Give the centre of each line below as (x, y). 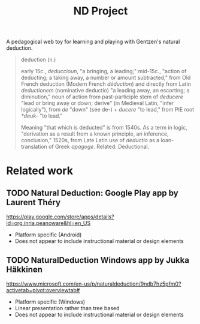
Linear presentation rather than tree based (67, 308)
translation (34, 147)
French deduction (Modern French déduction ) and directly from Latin (106, 84)
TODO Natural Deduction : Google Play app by (92, 193)
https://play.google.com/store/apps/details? (60, 217)
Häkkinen (25, 269)
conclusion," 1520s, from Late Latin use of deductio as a (90, 140)
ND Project (101, 11)
